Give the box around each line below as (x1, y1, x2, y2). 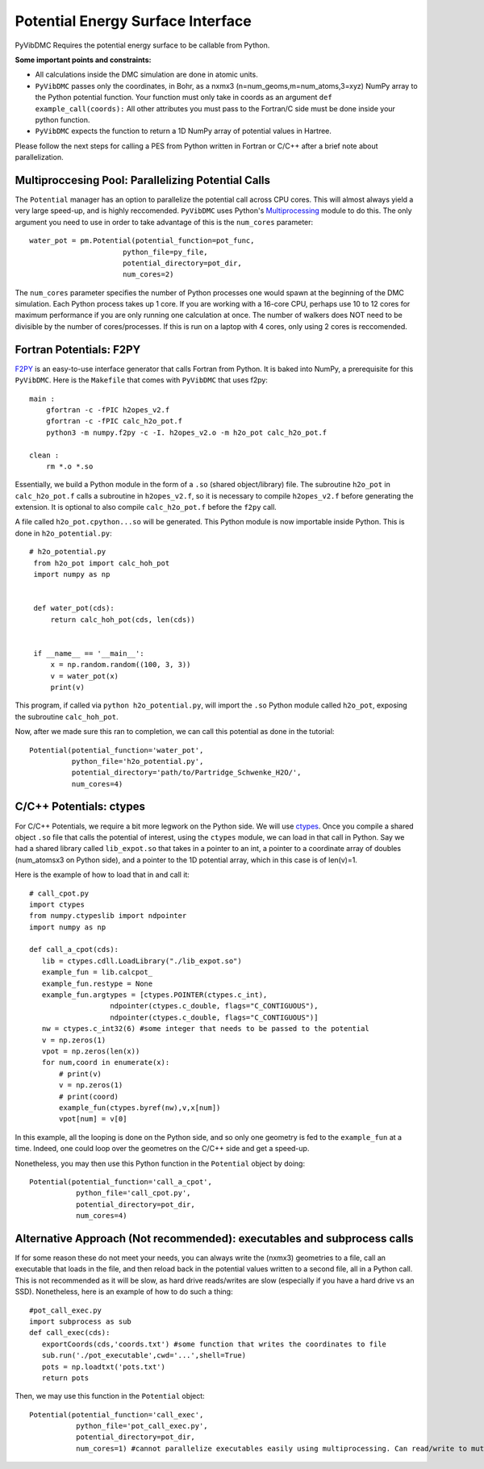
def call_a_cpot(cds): (29, 945, 119, 954)
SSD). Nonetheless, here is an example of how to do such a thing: (15, 1287, 233, 1296)
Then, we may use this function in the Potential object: (15, 1392, 205, 1401)
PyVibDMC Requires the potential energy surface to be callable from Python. (15, 40, 270, 50)
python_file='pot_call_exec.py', (75, 1421, 209, 1431)
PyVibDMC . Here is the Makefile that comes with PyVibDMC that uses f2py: (15, 375, 268, 385)
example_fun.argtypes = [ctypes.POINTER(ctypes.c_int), (41, 991, 268, 1000)
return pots (41, 1373, 90, 1383)
